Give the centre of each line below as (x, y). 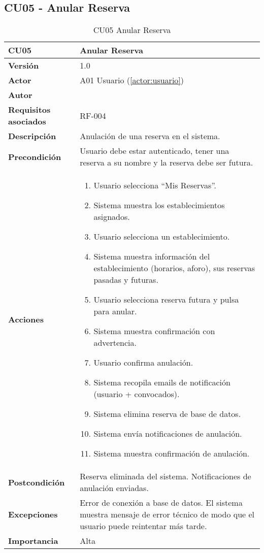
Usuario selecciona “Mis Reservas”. (155, 185)
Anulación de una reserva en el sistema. (150, 136)
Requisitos (29, 110)
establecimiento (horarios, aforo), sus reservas (174, 268)
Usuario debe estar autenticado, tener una (155, 151)
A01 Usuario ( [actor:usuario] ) (132, 80)
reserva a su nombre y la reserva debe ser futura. (167, 162)
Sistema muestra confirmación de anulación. (172, 453)
